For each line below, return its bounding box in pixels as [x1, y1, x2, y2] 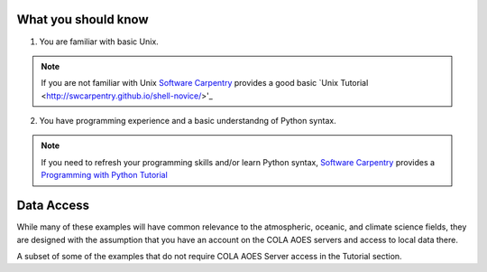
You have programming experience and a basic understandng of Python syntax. [39, 116, 337, 127]
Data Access [16, 198, 90, 213]
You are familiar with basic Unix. [39, 36, 160, 47]
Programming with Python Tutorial [41, 170, 169, 181]
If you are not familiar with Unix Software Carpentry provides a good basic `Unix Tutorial [41, 78, 369, 89]
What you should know [16, 12, 149, 27]
